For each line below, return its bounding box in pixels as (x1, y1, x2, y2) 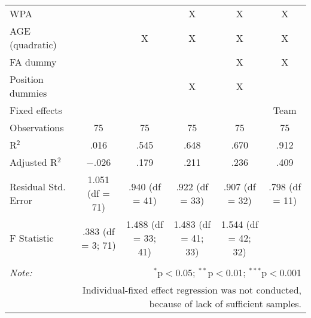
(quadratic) (10, 38, 57, 51)
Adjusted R (10, 155, 57, 169)
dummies (10, 86, 47, 100)
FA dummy (10, 55, 57, 69)
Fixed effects (10, 103, 62, 117)
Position (10, 72, 44, 86)
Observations (10, 121, 64, 134)
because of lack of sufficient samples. (149, 297, 301, 310)
